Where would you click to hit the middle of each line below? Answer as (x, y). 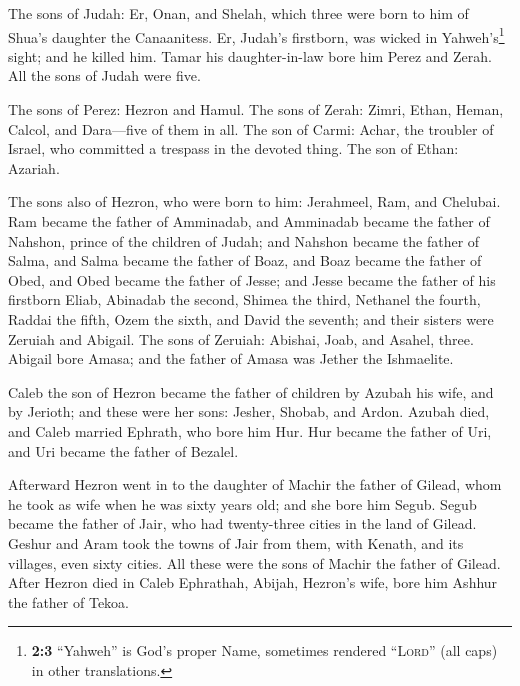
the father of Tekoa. (68, 601)
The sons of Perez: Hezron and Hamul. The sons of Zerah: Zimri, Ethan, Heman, (256, 109)
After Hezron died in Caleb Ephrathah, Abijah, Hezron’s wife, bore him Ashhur (253, 582)
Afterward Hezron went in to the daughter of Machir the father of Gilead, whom (255, 484)
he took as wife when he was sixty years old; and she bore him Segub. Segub (242, 503)
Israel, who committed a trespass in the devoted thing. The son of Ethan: (233, 148)
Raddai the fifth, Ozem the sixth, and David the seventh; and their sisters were (251, 318)
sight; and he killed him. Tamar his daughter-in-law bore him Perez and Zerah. (250, 55)
